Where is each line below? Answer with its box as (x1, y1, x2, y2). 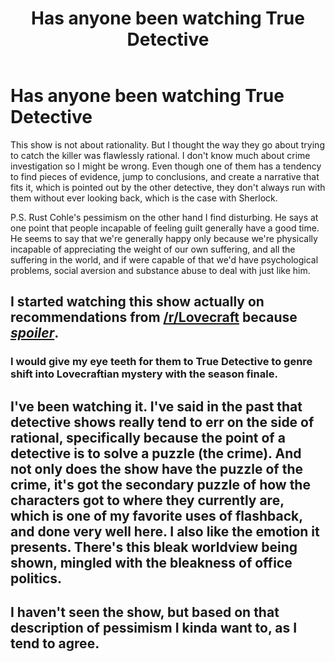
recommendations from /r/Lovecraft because (10, 309, 298, 326)
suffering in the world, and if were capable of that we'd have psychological (10, 253, 319, 266)
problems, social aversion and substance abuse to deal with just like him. (10, 264, 311, 276)
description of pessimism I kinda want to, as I (10, 620, 298, 637)
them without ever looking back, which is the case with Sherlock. (10, 192, 278, 204)
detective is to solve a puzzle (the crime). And (10, 445, 302, 462)
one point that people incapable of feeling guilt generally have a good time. (10, 222, 320, 234)
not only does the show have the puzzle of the (10, 460, 303, 477)
